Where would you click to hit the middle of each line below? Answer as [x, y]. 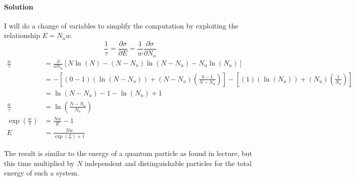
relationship [22, 35]
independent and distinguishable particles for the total [168, 163]
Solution [19, 6]
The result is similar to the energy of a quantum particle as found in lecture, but [128, 153]
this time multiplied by [39, 163]
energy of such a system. [42, 173]
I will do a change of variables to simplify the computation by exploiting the [121, 25]
